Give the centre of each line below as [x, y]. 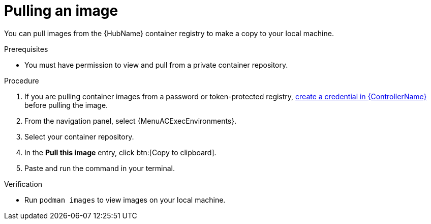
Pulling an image [61, 11]
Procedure [22, 80]
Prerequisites [26, 49]
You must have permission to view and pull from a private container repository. [156, 65]
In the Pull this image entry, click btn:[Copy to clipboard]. [120, 152]
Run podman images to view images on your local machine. [125, 200]
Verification [23, 184]
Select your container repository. [79, 136]
